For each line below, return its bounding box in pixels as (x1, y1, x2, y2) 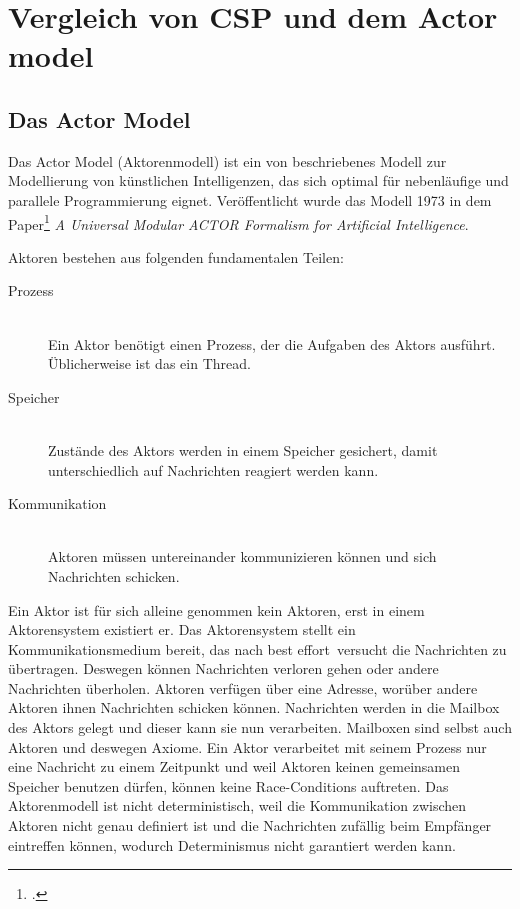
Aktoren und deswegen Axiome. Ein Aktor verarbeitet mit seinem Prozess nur (8, 736, 487, 757)
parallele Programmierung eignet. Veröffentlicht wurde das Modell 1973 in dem (8, 189, 492, 210)
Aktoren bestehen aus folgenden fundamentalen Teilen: (8, 246, 344, 267)
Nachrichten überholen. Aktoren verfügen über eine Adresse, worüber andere (8, 677, 478, 698)
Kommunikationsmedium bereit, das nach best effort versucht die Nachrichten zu (8, 638, 507, 659)
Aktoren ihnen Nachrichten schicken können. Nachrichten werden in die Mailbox (8, 697, 500, 718)
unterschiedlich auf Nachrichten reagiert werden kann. (48, 459, 379, 480)
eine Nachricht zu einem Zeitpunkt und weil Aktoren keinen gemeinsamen (8, 756, 461, 777)
